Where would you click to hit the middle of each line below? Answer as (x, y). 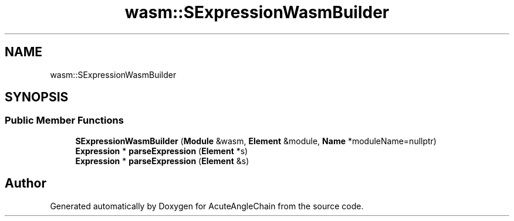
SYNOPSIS (37, 97)
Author (26, 183)
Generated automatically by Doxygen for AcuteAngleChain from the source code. (207, 206)
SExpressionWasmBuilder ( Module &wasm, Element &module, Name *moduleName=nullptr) (256, 141)
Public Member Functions (64, 120)
